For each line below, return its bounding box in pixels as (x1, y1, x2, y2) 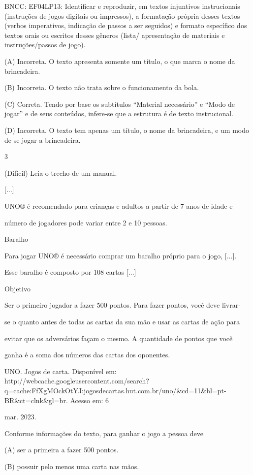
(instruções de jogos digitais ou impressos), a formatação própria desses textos (4, 10, 240, 21)
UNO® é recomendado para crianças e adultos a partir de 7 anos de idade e (4, 200, 233, 211)
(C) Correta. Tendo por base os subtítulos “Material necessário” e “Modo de (4, 98, 235, 109)
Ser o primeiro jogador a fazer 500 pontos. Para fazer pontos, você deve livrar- (4, 300, 241, 310)
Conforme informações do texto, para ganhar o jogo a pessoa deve (4, 428, 204, 438)
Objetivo (4, 283, 31, 293)
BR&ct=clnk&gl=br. (4, 395, 68, 405)
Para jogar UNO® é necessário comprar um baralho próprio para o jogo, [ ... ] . (4, 250, 237, 260)
